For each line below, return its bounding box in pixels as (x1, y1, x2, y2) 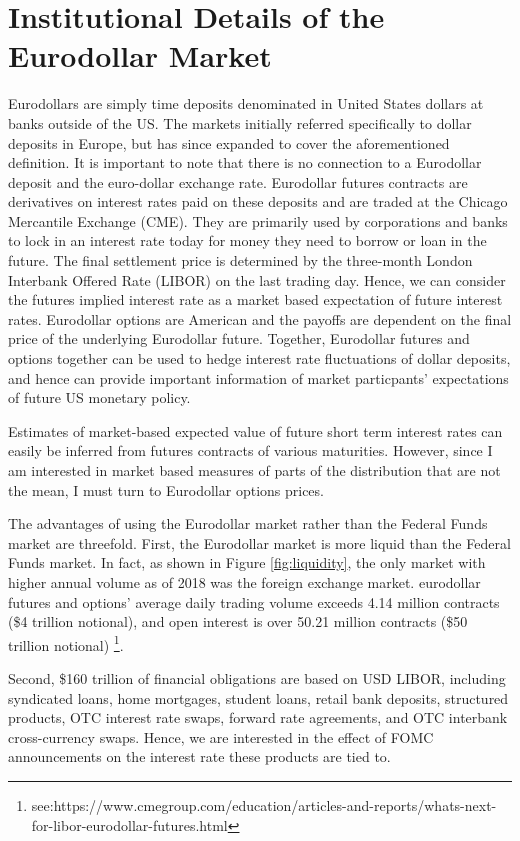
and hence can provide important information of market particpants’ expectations (8, 367, 509, 388)
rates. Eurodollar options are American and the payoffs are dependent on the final (8, 308, 512, 329)
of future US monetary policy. (8, 387, 191, 408)
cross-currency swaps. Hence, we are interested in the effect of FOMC (8, 726, 434, 747)
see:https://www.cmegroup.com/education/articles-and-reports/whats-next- (31, 794, 497, 815)
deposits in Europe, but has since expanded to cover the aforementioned (8, 132, 450, 153)
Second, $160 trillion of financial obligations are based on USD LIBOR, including (8, 668, 506, 688)
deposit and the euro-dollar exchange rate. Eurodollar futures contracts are (8, 171, 468, 192)
